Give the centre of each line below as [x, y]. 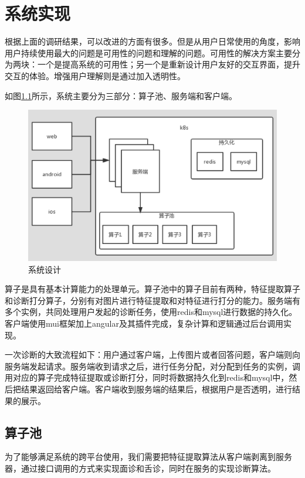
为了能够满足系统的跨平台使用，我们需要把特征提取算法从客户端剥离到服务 [148, 457]
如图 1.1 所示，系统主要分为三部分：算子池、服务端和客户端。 [121, 95]
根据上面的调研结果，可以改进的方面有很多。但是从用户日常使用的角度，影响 [152, 41]
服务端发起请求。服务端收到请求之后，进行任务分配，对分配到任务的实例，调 [152, 366]
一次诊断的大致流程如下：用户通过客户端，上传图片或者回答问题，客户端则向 [152, 355]
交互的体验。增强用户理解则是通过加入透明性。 [95, 75]
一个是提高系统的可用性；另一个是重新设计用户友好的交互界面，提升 [169, 64]
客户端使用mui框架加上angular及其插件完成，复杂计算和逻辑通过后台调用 [144, 323]
